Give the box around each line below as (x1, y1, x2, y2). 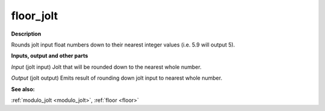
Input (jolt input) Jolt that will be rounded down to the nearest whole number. (11, 63, 202, 71)
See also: (11, 85, 36, 93)
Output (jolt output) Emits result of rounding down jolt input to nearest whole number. (11, 74, 223, 81)
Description (11, 30, 42, 37)
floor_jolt (11, 9, 58, 22)
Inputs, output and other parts (11, 52, 88, 60)
